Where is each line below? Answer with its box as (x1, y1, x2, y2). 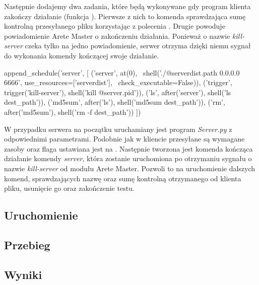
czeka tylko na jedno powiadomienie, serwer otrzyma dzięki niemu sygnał (25, 40, 251, 51)
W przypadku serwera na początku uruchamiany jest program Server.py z (4, 123, 232, 134)
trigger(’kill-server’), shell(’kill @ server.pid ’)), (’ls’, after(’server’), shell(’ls (4, 87, 231, 97)
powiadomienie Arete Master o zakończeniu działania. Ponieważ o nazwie (4, 30, 230, 41)
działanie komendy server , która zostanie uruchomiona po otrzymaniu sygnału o (4, 153, 252, 164)
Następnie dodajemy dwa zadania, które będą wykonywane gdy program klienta (4, 1, 251, 11)
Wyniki (4, 266, 42, 282)
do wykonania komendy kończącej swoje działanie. (4, 50, 159, 60)
